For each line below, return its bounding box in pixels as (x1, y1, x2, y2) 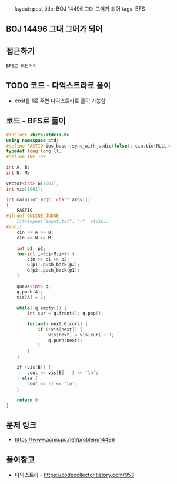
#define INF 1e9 (6, 154, 46, 160)
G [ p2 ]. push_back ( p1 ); (27, 268, 81, 273)
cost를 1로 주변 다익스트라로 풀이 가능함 (14, 97, 106, 104)
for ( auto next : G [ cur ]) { (27, 321, 88, 327)
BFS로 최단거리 (6, 63, 37, 69)
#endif (6, 224, 22, 230)
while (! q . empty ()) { (16, 305, 67, 311)
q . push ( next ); (48, 337, 83, 343)
